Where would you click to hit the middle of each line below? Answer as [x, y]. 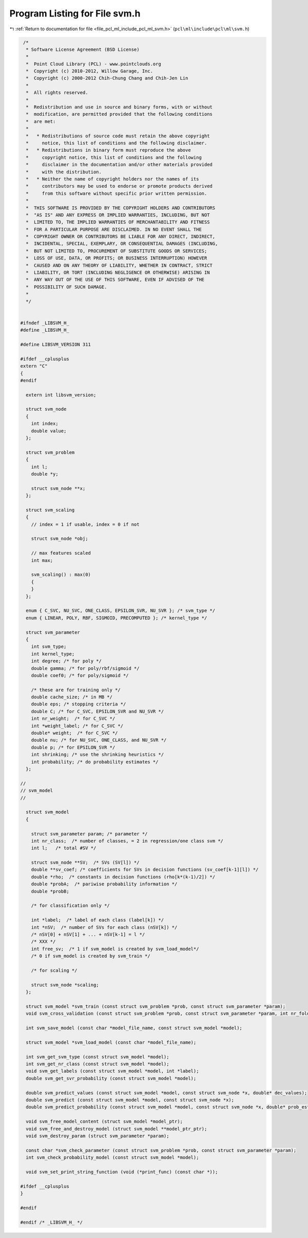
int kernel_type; [53, 654]
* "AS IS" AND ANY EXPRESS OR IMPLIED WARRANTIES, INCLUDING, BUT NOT [118, 215]
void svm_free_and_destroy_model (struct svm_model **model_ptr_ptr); [117, 1129]
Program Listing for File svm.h [75, 13]
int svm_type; [49, 647]
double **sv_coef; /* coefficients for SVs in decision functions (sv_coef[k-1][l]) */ [145, 870]
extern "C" [34, 366]
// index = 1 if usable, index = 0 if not [85, 524]
